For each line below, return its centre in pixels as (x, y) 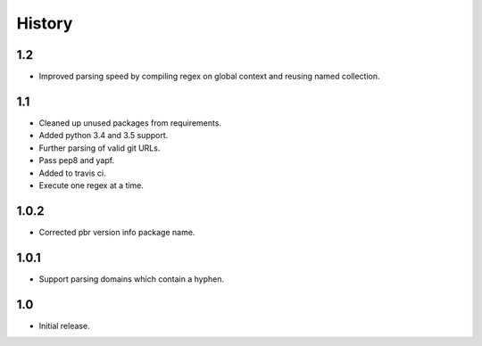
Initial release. (64, 325)
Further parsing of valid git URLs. (100, 148)
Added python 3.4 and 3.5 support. (104, 136)
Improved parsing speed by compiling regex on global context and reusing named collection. (209, 77)
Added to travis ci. (72, 173)
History (45, 23)
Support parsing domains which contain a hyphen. (132, 279)
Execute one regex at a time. (91, 185)
